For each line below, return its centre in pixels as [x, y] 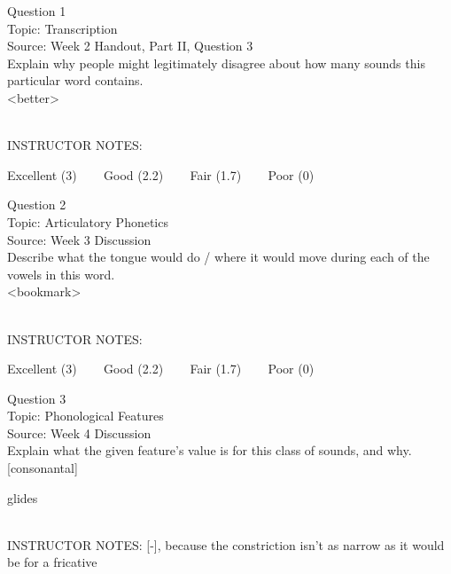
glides [23, 497]
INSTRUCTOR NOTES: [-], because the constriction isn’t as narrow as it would [226, 544]
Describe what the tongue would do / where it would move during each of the [218, 257]
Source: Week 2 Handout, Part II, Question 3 [130, 46]
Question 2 [37, 204]
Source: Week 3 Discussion [79, 239]
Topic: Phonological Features [86, 416]
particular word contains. [75, 80]
